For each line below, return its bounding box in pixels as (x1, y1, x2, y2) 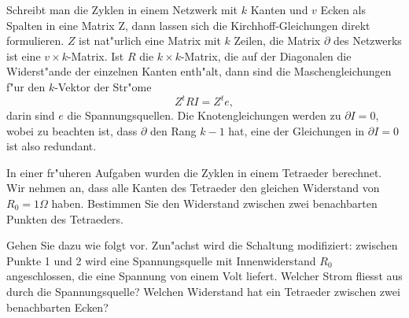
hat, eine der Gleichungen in (228, 122, 365, 139)
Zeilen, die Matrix (234, 32, 321, 49)
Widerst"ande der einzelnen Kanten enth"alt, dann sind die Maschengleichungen (6, 63, 392, 79)
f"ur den (6, 78, 46, 94)
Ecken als (320, 2, 366, 17)
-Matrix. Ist (67, 47, 124, 64)
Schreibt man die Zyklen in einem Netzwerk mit (6, 2, 238, 17)
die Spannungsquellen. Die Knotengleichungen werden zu (67, 107, 341, 124)
